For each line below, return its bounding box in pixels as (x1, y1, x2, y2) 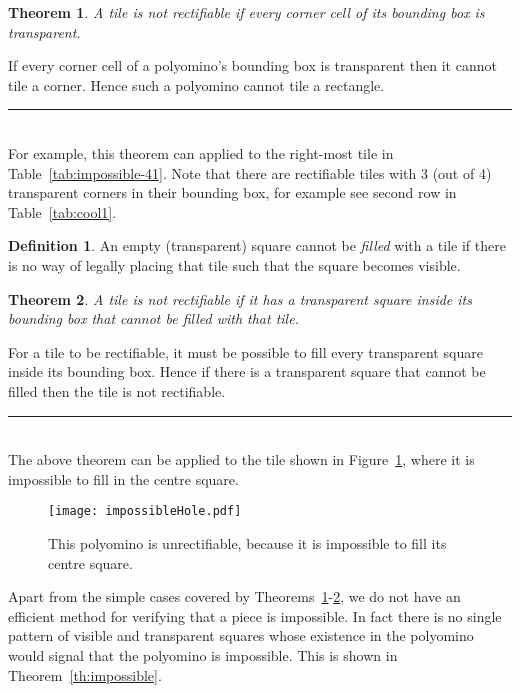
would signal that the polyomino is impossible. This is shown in (8, 644, 398, 665)
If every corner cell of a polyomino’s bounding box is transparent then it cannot (8, 55, 497, 76)
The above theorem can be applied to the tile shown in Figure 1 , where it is (8, 449, 475, 470)
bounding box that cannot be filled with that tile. (8, 308, 299, 329)
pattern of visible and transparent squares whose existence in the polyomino (8, 625, 474, 646)
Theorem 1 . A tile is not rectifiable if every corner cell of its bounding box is (8, 2, 485, 22)
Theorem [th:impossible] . (8, 664, 162, 685)
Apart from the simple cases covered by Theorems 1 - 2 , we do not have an (8, 586, 461, 607)
